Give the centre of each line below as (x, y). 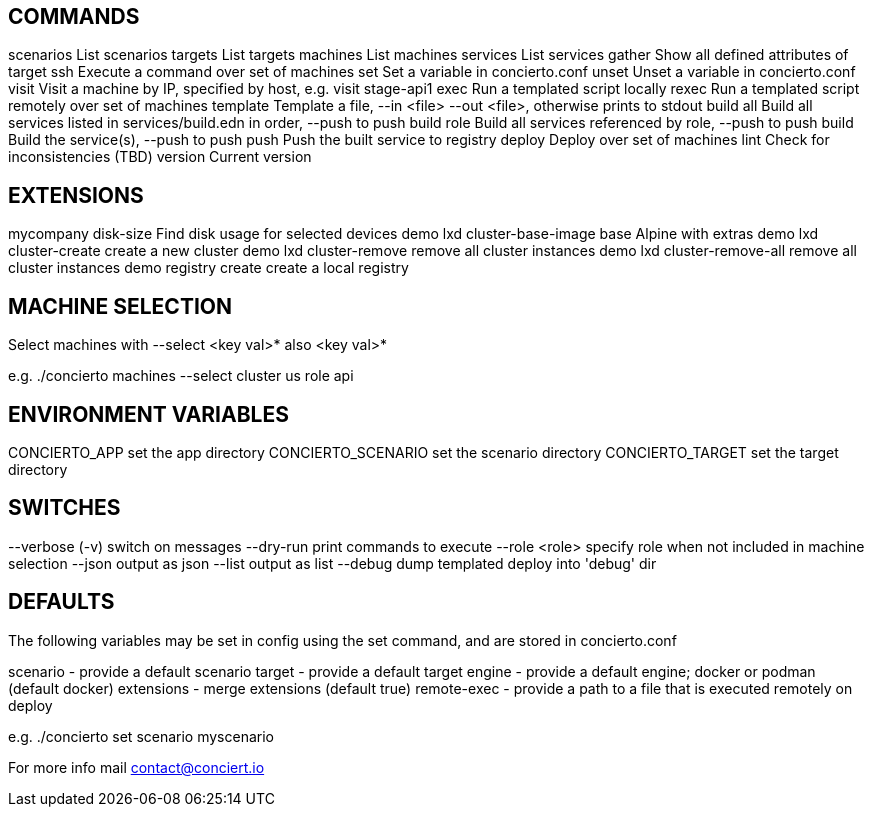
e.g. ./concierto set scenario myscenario (141, 736)
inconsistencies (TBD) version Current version (160, 157)
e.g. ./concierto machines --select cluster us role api (181, 376)
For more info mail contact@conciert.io (136, 767)
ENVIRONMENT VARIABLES (148, 414)
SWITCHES (64, 508)
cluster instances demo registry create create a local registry (208, 268)
